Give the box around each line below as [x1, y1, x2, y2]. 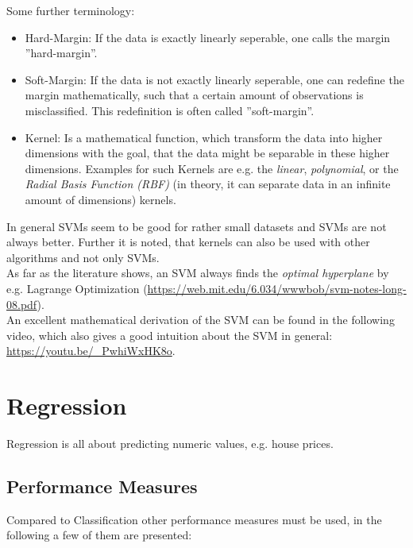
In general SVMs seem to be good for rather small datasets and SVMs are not [6, 218, 387, 234]
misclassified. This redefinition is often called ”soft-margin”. [25, 102, 315, 118]
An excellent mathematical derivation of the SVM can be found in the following [6, 311, 395, 328]
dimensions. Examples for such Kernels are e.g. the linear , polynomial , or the [25, 160, 399, 176]
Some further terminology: [6, 2, 135, 18]
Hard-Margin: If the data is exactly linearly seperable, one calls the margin [25, 29, 391, 45]
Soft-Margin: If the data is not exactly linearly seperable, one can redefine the [25, 71, 404, 87]
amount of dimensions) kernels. [25, 191, 176, 207]
